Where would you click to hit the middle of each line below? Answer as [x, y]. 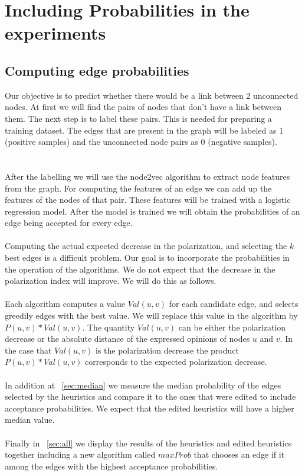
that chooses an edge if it [239, 454]
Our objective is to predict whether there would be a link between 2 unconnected [152, 95]
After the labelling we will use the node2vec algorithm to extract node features [147, 176]
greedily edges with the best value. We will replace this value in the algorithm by [151, 315]
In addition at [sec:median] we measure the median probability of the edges [143, 385]
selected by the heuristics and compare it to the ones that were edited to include [150, 396]
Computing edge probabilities [97, 70]
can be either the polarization [232, 327]
